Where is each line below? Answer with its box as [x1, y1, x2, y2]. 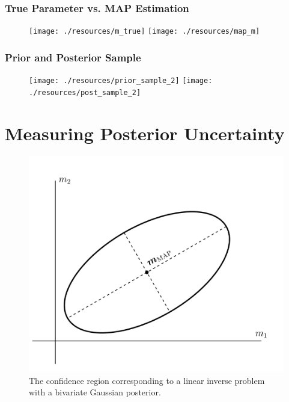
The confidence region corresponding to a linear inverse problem [29, 374, 265, 386]
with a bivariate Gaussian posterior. [29, 386, 161, 398]
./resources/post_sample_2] [29, 88, 141, 97]
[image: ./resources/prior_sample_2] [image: [29, 76, 213, 85]
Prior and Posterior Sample [5, 49, 141, 64]
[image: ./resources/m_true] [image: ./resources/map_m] [29, 27, 260, 36]
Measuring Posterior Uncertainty [5, 120, 285, 145]
